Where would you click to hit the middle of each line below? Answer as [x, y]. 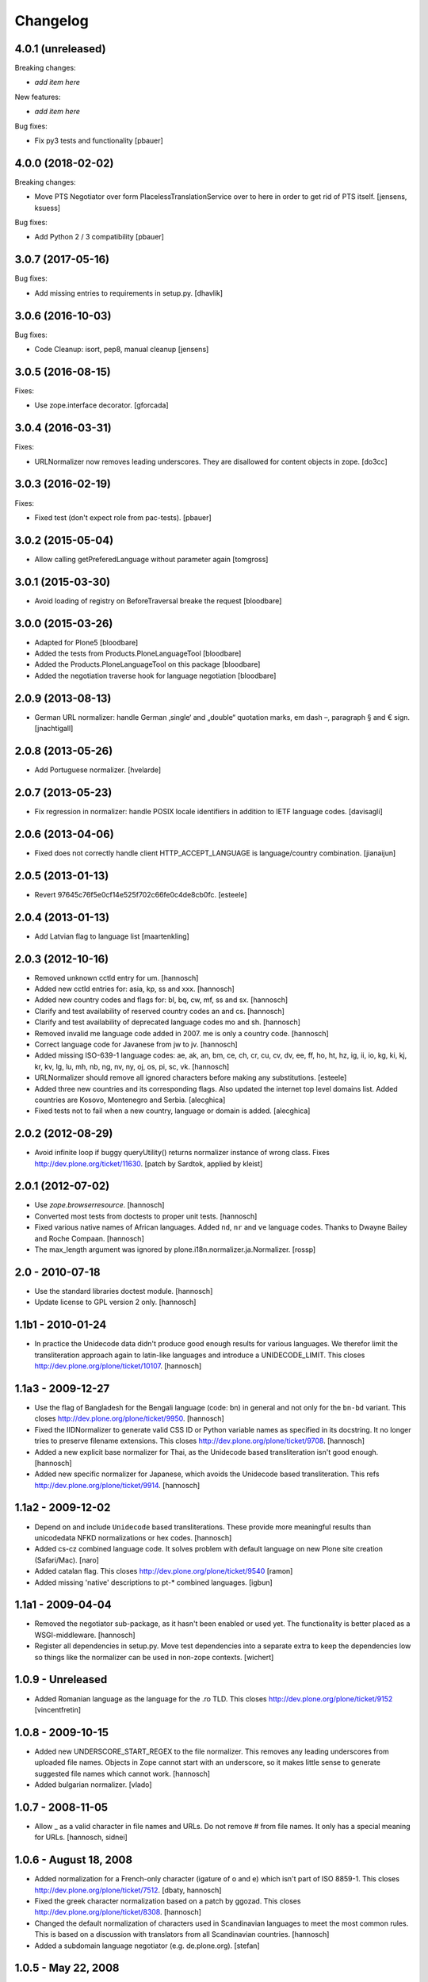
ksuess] [48, 208]
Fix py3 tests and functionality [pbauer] [99, 141]
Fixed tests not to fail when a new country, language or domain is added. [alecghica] [172, 1111]
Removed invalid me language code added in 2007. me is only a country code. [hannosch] [182, 1033]
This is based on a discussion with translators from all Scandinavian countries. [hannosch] [182, 1934]
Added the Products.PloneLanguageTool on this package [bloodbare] [147, 664]
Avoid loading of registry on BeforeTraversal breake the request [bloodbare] [158, 601]
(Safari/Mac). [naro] [67, 1560]
